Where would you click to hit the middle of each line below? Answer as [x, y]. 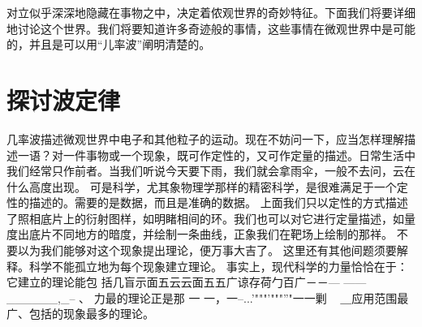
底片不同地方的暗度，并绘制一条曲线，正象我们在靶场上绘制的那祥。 [211, 234]
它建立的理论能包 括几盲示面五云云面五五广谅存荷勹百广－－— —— [187, 282]
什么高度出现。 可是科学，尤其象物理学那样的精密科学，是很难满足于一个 [202, 186]
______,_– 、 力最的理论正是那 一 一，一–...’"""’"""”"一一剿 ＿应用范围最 [208, 297]
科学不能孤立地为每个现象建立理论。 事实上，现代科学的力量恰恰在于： [218, 266]
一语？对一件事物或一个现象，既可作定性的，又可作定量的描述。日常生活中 [216, 155]
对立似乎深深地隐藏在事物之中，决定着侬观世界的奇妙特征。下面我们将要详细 [211, 12]
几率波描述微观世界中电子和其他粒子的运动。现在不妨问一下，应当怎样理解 [205, 138]
